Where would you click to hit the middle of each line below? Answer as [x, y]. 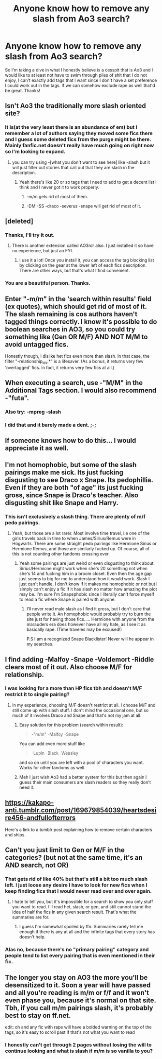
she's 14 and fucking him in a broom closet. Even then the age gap [86, 573]
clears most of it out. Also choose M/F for [69, 667]
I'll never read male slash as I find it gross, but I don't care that [88, 609]
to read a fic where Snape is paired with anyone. [67, 599]
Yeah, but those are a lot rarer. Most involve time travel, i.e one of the [81, 533]
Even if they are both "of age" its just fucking [74, 487]
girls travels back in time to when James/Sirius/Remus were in [74, 538]
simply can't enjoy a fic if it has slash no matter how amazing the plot [88, 589]
